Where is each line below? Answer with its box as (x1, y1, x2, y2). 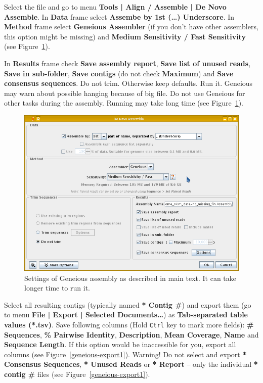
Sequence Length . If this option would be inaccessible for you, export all (4, 339, 236, 350)
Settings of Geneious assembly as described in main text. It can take (24, 272, 237, 283)
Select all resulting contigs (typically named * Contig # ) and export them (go (4, 299, 251, 310)
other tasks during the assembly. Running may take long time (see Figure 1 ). (4, 98, 243, 108)
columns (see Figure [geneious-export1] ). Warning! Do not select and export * (4, 349, 247, 359)
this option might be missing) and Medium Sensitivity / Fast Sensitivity (4, 31, 246, 41)
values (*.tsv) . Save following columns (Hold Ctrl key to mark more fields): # (4, 319, 254, 329)
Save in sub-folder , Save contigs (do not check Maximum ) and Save (4, 68, 234, 78)
